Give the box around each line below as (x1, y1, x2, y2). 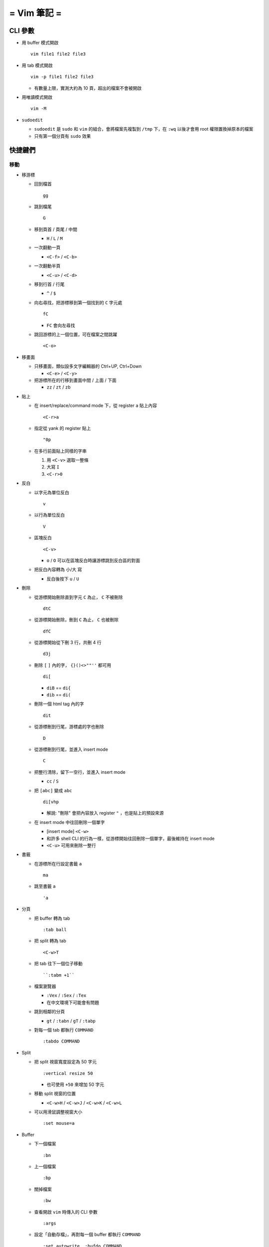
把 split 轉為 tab (34, 938, 67, 944)
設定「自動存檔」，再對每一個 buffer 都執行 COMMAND (34, 1232, 141, 1238)
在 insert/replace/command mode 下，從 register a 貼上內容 (34, 403, 157, 409)
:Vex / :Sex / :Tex (46, 993, 87, 999)
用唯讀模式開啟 (21, 94, 52, 100)
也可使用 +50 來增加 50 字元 (46, 1081, 105, 1087)
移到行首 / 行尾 (34, 281, 65, 287)
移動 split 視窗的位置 (34, 1090, 76, 1097)
